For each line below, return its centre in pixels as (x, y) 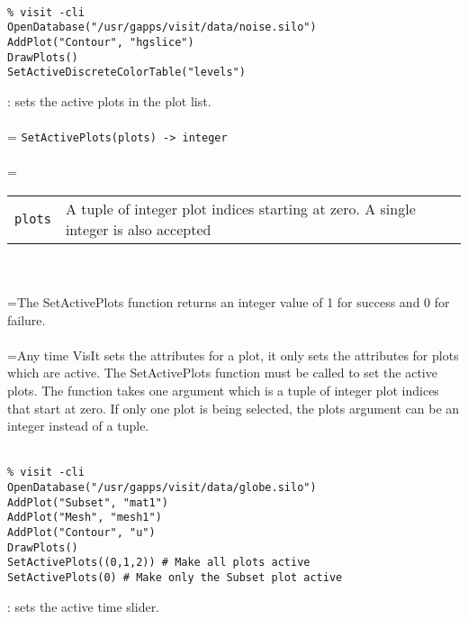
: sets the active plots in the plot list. (109, 100)
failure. (27, 319)
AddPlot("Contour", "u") (81, 533)
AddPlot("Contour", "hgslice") (101, 42)
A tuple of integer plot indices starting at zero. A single (240, 208)
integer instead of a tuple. (78, 426)
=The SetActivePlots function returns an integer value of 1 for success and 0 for (229, 302)
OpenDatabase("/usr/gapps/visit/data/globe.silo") (162, 488)
